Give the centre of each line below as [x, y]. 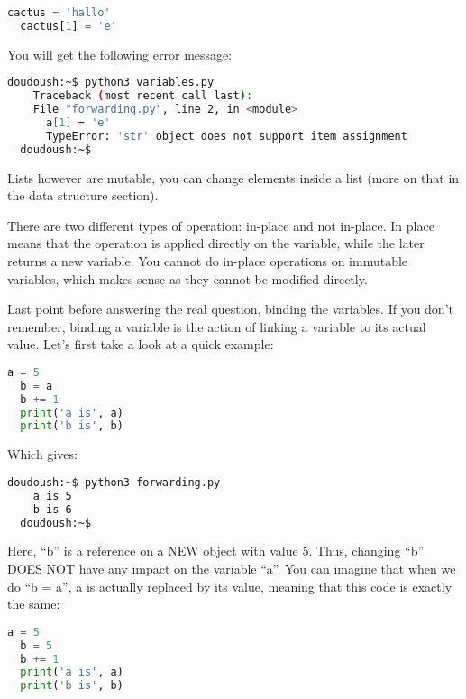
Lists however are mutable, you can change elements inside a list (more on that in [233, 177]
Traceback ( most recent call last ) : [143, 96]
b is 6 [52, 509]
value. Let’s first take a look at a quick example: [141, 344]
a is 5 [52, 496]
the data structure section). [83, 195]
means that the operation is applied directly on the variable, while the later [216, 243]
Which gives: [42, 454]
